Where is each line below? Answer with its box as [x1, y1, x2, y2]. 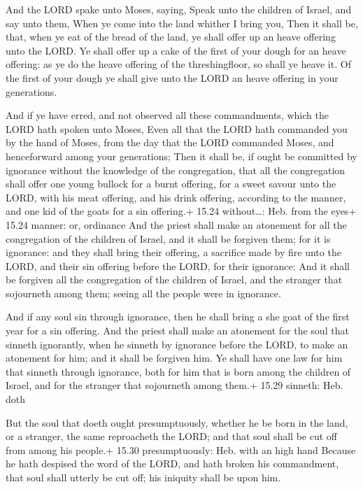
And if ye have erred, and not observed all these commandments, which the [6, 108, 329, 122]
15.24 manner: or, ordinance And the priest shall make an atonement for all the [6, 217, 347, 232]
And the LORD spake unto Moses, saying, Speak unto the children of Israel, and [6, 2, 352, 16]
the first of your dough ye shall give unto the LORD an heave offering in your [6, 70, 339, 85]
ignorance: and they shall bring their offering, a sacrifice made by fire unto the [6, 245, 341, 260]
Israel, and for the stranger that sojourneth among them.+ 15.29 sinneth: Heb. [6, 378, 343, 392]
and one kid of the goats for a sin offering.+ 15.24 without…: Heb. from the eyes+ [6, 204, 357, 218]
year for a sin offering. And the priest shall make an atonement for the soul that [6, 323, 349, 338]
